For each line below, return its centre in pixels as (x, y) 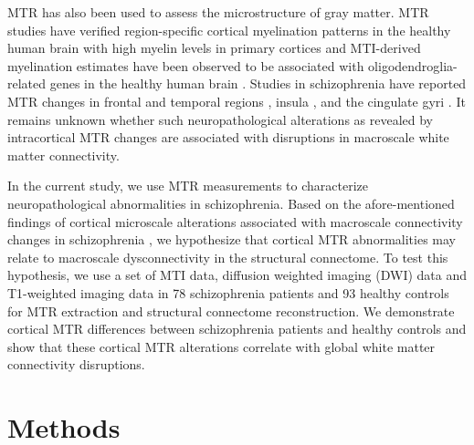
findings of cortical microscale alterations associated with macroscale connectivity (235, 221)
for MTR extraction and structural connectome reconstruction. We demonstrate (231, 310)
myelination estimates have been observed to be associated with (186, 65)
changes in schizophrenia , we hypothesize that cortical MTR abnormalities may (232, 239)
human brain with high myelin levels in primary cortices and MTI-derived (214, 48)
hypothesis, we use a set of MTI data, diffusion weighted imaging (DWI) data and (237, 275)
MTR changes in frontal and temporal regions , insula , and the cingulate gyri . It (237, 101)
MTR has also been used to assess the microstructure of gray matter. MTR (218, 12)
